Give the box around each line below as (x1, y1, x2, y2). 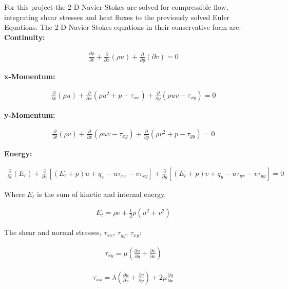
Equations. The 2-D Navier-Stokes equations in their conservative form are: (4, 22, 241, 32)
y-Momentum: (4, 109, 55, 120)
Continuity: (4, 31, 45, 42)
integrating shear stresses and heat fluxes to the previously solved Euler (4, 11, 229, 22)
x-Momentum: (4, 71, 55, 82)
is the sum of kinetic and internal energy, (37, 188, 166, 199)
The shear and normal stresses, (4, 227, 102, 238)
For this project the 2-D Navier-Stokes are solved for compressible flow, (4, 2, 228, 12)
